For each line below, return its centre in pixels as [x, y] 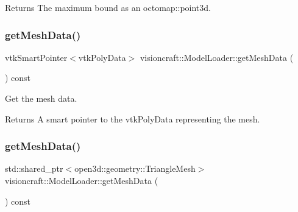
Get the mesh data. [41, 98]
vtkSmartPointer [36, 57]
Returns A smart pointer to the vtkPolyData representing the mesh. [133, 118]
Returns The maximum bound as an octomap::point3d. [108, 7]
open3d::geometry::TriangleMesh [135, 168]
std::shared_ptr [34, 168]
